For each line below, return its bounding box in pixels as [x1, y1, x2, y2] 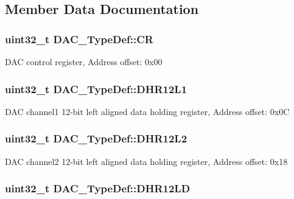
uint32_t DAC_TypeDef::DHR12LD [5, 181, 191, 196]
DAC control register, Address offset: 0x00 [5, 55, 163, 68]
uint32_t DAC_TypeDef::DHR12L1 [5, 81, 187, 96]
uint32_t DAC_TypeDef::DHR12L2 [5, 131, 187, 146]
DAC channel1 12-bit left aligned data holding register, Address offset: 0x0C [5, 105, 290, 117]
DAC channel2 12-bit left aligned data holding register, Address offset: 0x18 [5, 155, 288, 167]
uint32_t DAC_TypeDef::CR [5, 31, 153, 46]
